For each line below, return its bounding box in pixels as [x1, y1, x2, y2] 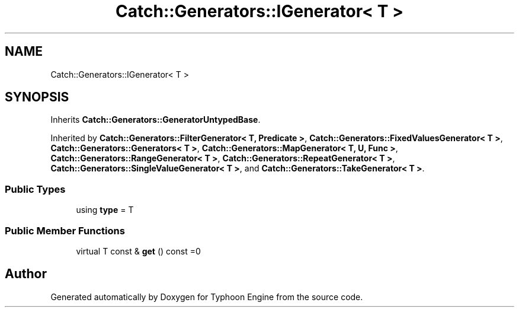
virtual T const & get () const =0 [76, 246, 201, 256]
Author [5, 266, 47, 282]
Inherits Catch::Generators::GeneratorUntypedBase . [50, 114, 261, 125]
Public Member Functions [5, 224, 125, 237]
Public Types [5, 183, 66, 195]
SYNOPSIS [5, 90, 69, 105]
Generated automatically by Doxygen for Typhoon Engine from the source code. [50, 291, 363, 302]
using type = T [76, 205, 134, 215]
